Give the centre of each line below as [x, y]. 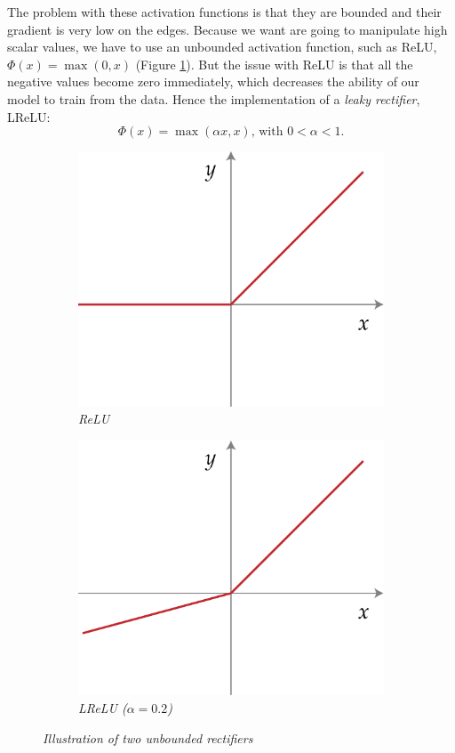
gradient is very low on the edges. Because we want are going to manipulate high [227, 29]
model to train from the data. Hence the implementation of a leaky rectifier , [214, 98]
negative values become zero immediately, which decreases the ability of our [213, 81]
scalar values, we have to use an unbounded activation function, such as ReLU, [222, 47]
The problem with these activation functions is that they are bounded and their [224, 12]
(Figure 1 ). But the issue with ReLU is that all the [274, 64]
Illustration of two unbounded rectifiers [148, 737]
